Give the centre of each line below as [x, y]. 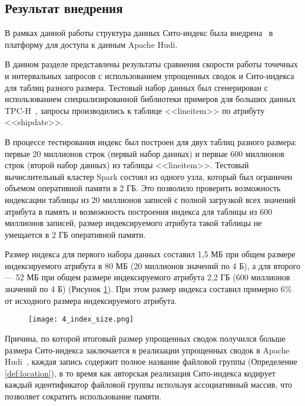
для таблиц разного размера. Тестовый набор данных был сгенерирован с [136, 87]
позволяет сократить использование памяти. [83, 396]
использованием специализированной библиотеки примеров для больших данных [150, 99]
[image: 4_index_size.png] [81, 320]
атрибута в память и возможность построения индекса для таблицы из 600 [139, 211]
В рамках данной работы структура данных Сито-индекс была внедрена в [139, 33]
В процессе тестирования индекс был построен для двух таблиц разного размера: [151, 141]
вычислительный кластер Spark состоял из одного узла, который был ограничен [149, 176]
